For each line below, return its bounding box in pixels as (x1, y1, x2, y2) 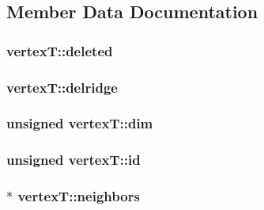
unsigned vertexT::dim (6, 113, 153, 133)
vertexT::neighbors (17, 186, 140, 206)
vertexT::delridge (6, 77, 118, 97)
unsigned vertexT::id (6, 150, 141, 170)
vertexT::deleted (6, 40, 113, 60)
